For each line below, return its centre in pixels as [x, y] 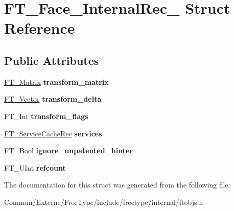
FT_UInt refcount [35, 167]
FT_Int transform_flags [46, 116]
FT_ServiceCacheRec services [53, 133]
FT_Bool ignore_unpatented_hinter [69, 150]
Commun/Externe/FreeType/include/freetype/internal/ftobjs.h [104, 202]
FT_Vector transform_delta [53, 99]
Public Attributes [52, 60]
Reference [40, 28]
